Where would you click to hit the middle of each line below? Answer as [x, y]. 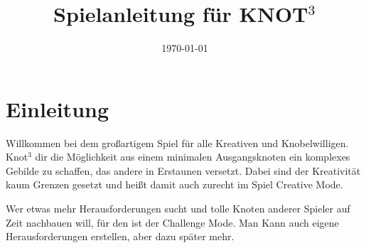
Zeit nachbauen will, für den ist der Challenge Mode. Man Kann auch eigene [172, 222]
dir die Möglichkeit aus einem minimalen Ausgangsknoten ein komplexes [193, 157]
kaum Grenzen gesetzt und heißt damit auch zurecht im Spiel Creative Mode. [174, 184]
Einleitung [58, 108]
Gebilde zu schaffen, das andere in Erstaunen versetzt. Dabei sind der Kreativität [183, 170]
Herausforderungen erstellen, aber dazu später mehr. [120, 236]
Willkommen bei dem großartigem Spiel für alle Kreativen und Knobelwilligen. [177, 142]
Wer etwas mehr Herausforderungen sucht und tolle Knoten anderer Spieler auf [178, 209]
